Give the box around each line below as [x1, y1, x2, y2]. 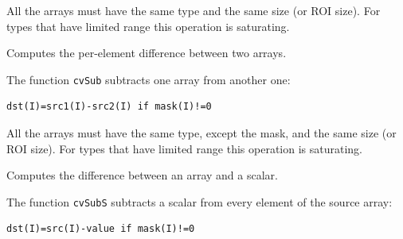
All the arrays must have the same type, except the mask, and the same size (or [6, 125, 397, 141]
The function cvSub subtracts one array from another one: [6, 71, 291, 87]
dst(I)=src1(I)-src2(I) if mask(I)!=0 [6, 101, 212, 113]
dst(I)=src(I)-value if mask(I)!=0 [6, 223, 195, 235]
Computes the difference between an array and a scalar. [6, 167, 278, 183]
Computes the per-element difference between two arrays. [6, 44, 287, 61]
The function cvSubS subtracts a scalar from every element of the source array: [6, 193, 393, 210]
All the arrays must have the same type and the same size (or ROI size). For [6, 2, 381, 18]
